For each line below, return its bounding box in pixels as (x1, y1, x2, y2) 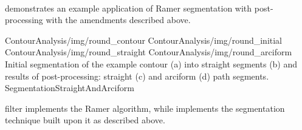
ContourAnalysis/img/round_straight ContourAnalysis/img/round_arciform (5, 46, 292, 58)
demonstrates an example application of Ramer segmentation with (5, 1, 252, 14)
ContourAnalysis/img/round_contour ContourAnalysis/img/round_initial (5, 33, 283, 46)
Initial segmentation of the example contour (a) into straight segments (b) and (5, 57, 298, 70)
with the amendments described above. (46, 13, 191, 26)
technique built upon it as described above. (5, 114, 165, 126)
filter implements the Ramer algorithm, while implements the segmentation (5, 101, 285, 114)
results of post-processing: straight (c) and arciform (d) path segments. (5, 69, 269, 82)
